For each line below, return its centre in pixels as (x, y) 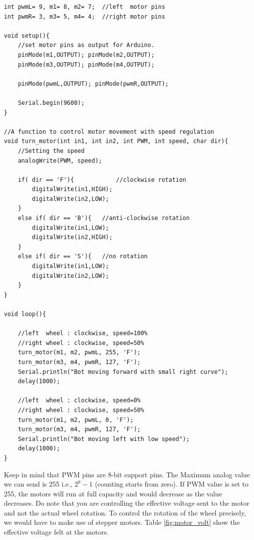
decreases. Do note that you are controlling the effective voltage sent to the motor (127, 503)
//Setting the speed (51, 151)
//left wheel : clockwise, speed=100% (83, 333)
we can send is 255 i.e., (38, 484)
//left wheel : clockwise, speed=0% (79, 401)
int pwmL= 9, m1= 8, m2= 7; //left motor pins (85, 7)
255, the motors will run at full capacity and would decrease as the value (113, 493)
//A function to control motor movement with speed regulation (109, 132)
